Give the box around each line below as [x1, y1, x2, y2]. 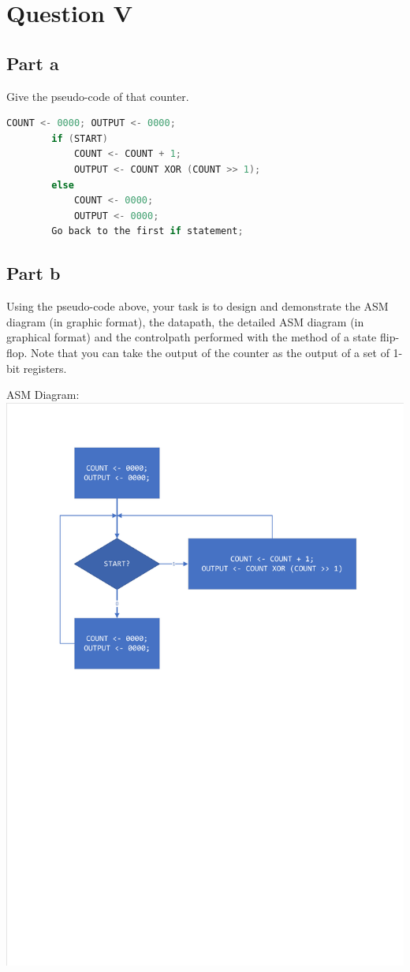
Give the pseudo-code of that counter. [6, 88, 189, 104]
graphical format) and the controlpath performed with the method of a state [6, 329, 377, 345]
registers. [23, 359, 67, 376]
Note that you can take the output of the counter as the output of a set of [31, 344, 389, 360]
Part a [6, 50, 59, 75]
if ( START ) [51, 132, 108, 144]
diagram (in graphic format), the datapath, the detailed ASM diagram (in [6, 313, 364, 330]
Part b [6, 261, 61, 285]
